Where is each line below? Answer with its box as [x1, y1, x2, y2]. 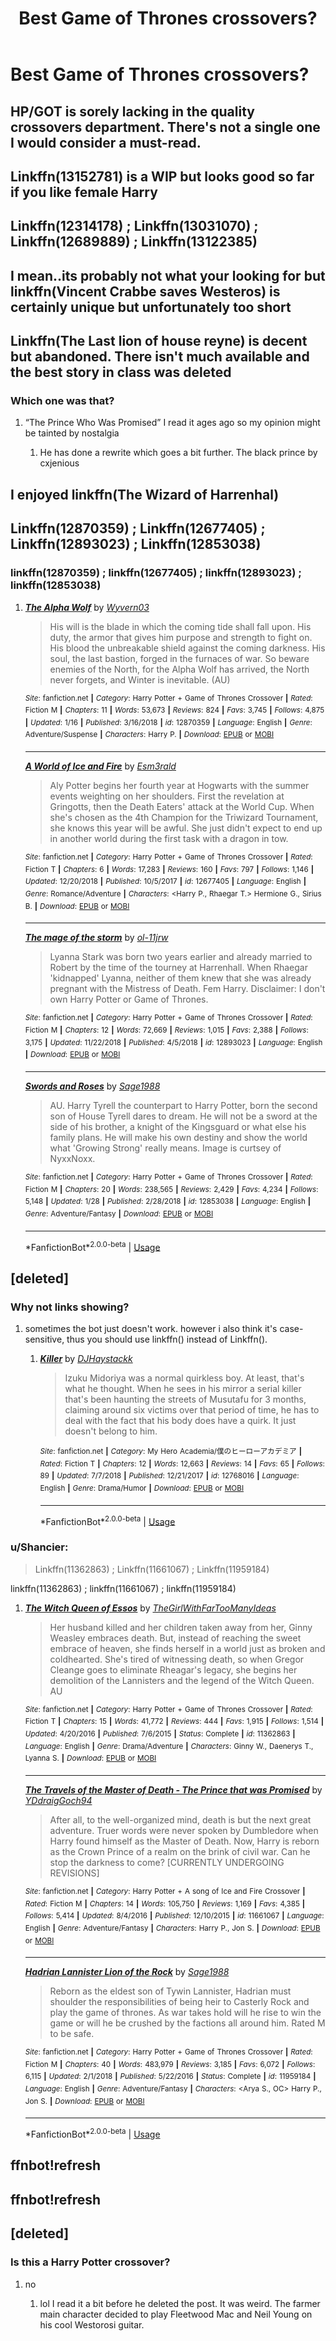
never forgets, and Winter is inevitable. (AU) [49, 673, 231, 686]
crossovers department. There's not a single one [10, 118, 321, 136]
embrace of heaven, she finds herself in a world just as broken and [49, 1642, 326, 1654]
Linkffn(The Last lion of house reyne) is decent [10, 333, 308, 350]
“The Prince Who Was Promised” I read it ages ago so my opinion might [24, 417, 321, 429]
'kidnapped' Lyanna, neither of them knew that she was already [49, 972, 312, 984]
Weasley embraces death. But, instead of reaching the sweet [49, 1632, 302, 1644]
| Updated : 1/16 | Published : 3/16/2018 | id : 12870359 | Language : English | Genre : [24, 717, 313, 727]
